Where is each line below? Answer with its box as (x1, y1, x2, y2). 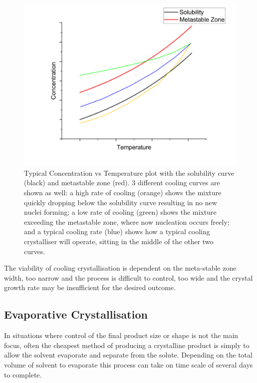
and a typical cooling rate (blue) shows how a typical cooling (24, 226, 210, 237)
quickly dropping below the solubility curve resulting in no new (24, 197, 217, 207)
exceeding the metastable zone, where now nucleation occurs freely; (24, 216, 230, 227)
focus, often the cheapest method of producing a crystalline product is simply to (4, 340, 250, 350)
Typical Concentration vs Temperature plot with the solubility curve (24, 167, 235, 178)
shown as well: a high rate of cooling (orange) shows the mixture (24, 187, 222, 197)
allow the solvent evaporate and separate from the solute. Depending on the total (4, 350, 253, 360)
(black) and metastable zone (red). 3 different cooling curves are (24, 177, 220, 188)
